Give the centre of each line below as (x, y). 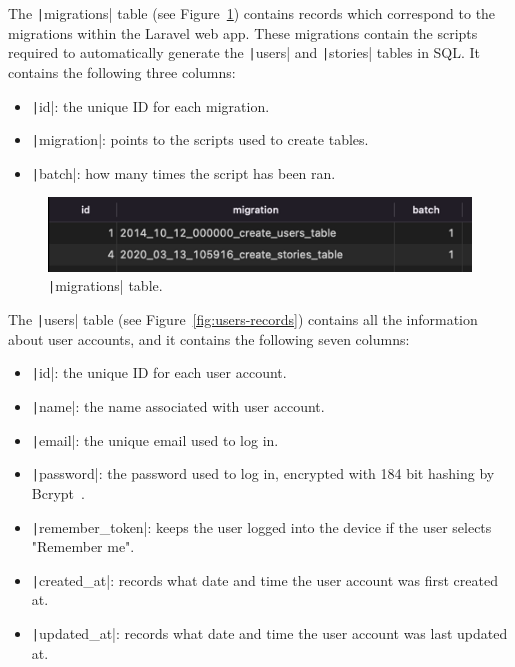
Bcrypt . (58, 492)
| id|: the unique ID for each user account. (159, 372)
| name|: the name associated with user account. (178, 406)
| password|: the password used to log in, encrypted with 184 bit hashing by (263, 473)
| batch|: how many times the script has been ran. (183, 172)
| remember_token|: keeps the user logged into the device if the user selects (261, 526)
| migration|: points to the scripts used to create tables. (200, 139)
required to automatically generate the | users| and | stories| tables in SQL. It (244, 52)
